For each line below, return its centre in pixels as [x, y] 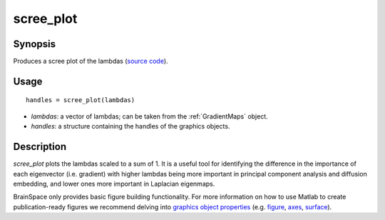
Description [40, 147]
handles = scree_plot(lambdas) [81, 100]
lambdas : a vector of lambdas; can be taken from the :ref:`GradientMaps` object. [150, 116]
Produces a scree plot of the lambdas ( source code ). [91, 61]
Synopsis [35, 44]
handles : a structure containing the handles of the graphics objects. [130, 126]
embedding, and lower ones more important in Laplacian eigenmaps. [114, 184]
